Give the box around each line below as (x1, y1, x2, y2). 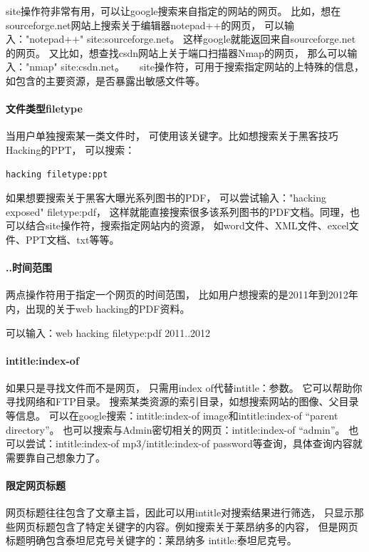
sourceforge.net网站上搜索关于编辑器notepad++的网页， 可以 (6, 17, 285, 32)
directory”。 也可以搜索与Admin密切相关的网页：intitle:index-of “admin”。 (6, 422, 345, 437)
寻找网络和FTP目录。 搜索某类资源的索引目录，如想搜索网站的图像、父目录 (6, 394, 359, 409)
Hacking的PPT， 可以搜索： (6, 142, 135, 157)
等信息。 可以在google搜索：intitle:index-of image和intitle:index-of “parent (6, 408, 338, 423)
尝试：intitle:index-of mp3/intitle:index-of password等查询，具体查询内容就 (25, 436, 363, 451)
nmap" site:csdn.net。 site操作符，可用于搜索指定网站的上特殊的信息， (29, 59, 365, 74)
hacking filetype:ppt (6, 169, 108, 179)
